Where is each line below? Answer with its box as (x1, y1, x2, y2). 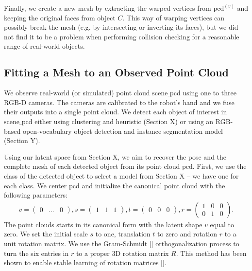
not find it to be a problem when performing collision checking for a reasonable (4, 31, 239, 41)
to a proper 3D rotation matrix (76, 248, 169, 258)
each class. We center (4, 180, 67, 190)
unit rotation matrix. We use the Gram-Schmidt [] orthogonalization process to (4, 238, 239, 248)
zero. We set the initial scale (4, 229, 88, 239)
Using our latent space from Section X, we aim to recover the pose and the (4, 151, 227, 162)
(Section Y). (4, 135, 40, 145)
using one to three (183, 88, 236, 98)
